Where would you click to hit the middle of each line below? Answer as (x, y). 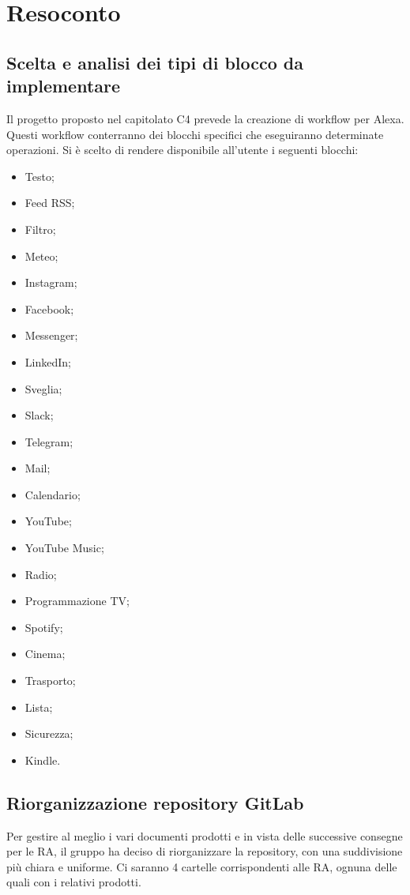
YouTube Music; (64, 548)
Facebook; (49, 308)
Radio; (41, 574)
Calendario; (53, 494)
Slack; (39, 415)
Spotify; (44, 627)
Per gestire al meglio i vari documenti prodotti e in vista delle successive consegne (205, 835)
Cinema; (45, 654)
